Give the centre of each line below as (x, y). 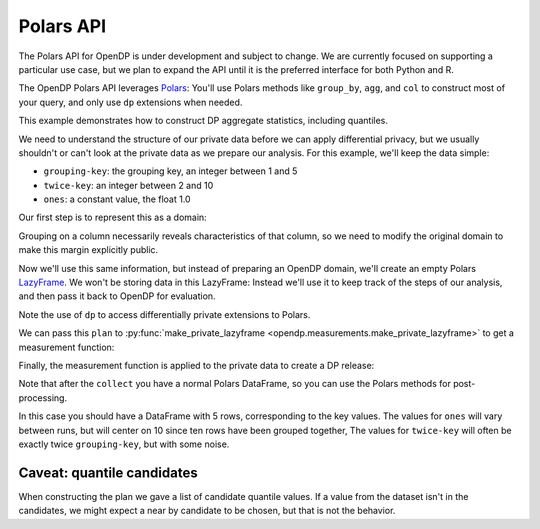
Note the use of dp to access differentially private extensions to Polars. (164, 314)
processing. (43, 397)
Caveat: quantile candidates (108, 472)
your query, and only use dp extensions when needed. (130, 102)
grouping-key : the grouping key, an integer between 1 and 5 (170, 171)
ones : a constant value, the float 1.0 (117, 199)
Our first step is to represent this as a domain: (112, 217)
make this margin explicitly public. (88, 250)
